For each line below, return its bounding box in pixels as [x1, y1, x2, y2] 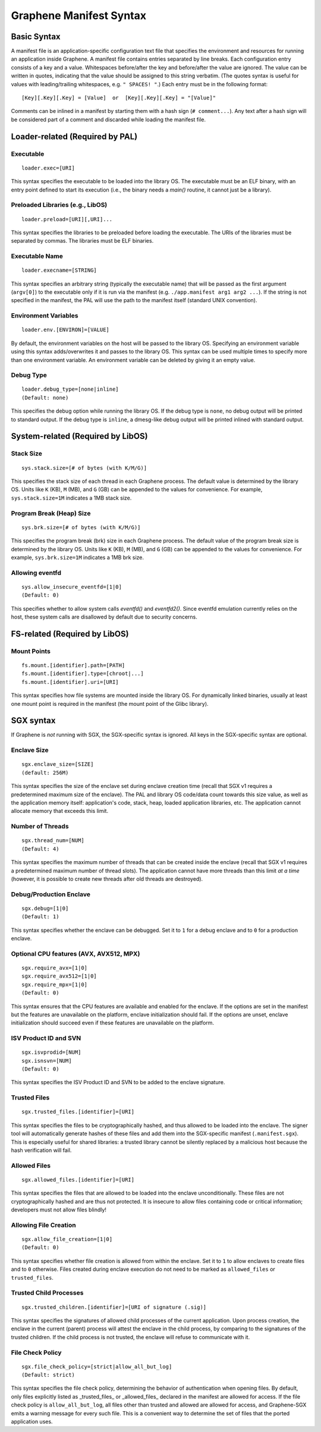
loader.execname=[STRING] [21, 267, 97, 274]
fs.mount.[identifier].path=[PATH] [21, 662, 125, 669]
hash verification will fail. [11, 1147, 72, 1154]
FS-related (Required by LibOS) [11, 629, 129, 639]
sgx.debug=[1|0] [21, 905, 69, 912]
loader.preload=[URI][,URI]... [21, 216, 113, 222]
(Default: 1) [21, 913, 59, 920]
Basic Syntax [11, 32, 61, 42]
